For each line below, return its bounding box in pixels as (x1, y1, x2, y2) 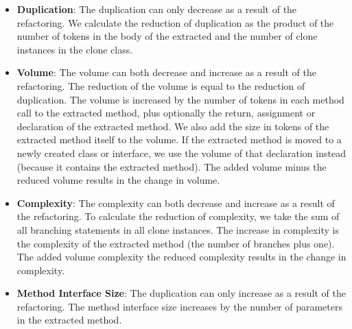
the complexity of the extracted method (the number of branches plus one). (16, 236, 335, 250)
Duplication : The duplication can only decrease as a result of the (16, 2, 297, 16)
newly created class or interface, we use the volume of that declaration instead (16, 145, 346, 160)
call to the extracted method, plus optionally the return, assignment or (16, 106, 316, 120)
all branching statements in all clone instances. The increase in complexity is (16, 222, 339, 236)
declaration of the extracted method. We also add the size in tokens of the (16, 119, 329, 133)
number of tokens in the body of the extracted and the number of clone (16, 29, 318, 43)
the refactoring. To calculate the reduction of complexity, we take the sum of (16, 209, 340, 223)
